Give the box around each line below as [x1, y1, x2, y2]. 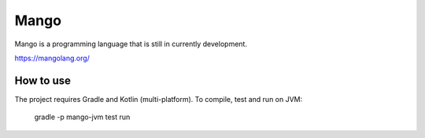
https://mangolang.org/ [14, 53, 91, 63]
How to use [14, 74, 71, 87]
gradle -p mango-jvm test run [34, 112, 131, 122]
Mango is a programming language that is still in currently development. [14, 39, 248, 49]
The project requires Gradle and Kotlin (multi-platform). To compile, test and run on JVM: [14, 94, 303, 103]
